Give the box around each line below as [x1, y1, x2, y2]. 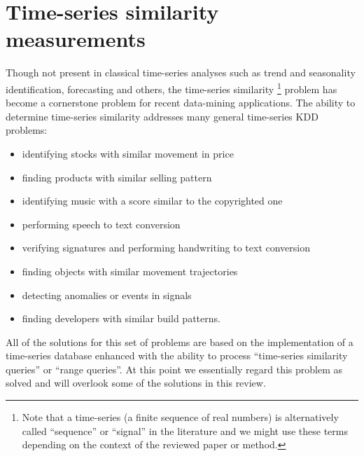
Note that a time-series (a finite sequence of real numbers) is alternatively [22, 410, 339, 424]
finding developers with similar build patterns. [22, 311, 220, 326]
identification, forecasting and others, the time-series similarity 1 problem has [6, 79, 337, 96]
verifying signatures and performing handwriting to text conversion [22, 240, 310, 255]
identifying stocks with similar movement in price [22, 146, 234, 160]
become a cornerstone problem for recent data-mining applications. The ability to [6, 95, 356, 110]
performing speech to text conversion [22, 216, 181, 231]
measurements [6, 25, 146, 53]
